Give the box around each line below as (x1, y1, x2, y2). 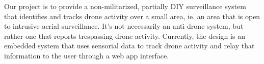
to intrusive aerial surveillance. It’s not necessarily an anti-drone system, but (4, 21, 244, 31)
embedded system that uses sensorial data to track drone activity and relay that (4, 40, 255, 51)
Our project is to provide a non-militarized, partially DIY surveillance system (4, 1, 246, 11)
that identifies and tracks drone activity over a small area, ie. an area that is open (4, 11, 260, 21)
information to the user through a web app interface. (4, 50, 169, 60)
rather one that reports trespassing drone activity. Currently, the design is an (4, 30, 245, 41)
